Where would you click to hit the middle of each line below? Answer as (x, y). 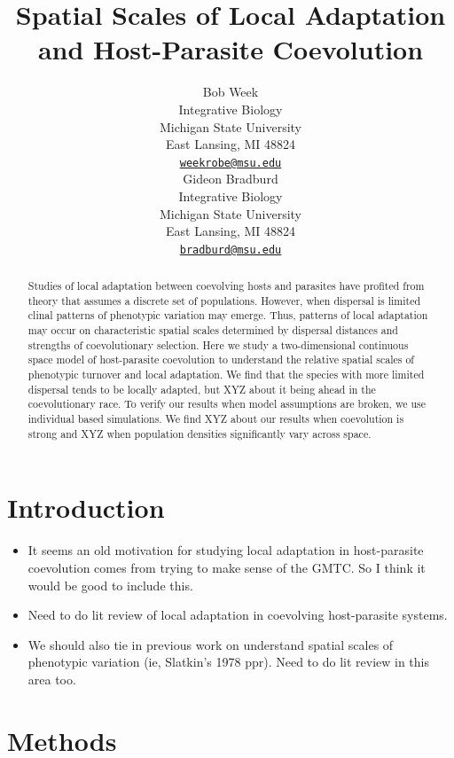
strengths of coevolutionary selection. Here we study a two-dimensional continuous (218, 344)
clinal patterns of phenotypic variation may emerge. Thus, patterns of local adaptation (228, 315)
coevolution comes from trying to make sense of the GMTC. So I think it (227, 567)
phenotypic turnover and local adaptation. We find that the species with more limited (226, 375)
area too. (52, 679)
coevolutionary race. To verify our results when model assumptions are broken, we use (227, 404)
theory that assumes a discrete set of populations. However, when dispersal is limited (224, 300)
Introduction (86, 508)
